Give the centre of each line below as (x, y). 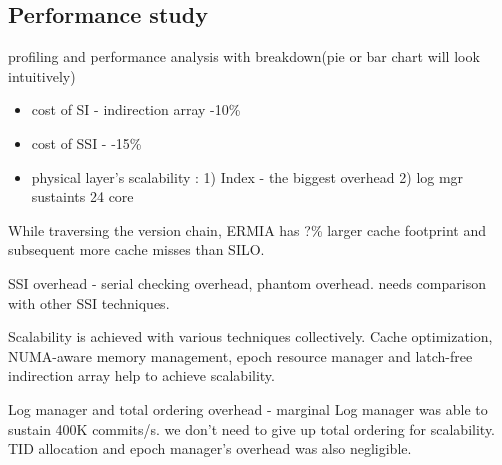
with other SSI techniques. (89, 302)
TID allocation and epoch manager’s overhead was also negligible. (210, 448)
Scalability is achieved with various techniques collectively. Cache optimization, (250, 336)
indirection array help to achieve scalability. (141, 375)
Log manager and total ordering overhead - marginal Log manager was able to (248, 408)
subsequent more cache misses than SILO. (136, 249)
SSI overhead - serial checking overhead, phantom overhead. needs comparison (247, 282)
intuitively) (42, 75)
